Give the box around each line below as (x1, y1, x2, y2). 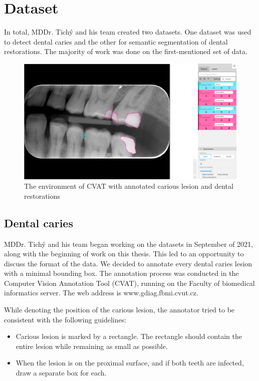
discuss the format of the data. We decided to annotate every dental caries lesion (4, 258, 252, 268)
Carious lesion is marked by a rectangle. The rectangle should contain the (16, 331, 242, 341)
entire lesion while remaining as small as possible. (16, 340, 168, 351)
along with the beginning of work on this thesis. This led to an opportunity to (4, 248, 244, 259)
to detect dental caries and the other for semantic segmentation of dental (4, 36, 228, 47)
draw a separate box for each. (16, 367, 107, 378)
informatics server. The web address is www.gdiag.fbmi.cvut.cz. (4, 287, 198, 298)
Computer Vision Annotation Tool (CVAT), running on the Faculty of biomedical (4, 277, 255, 288)
